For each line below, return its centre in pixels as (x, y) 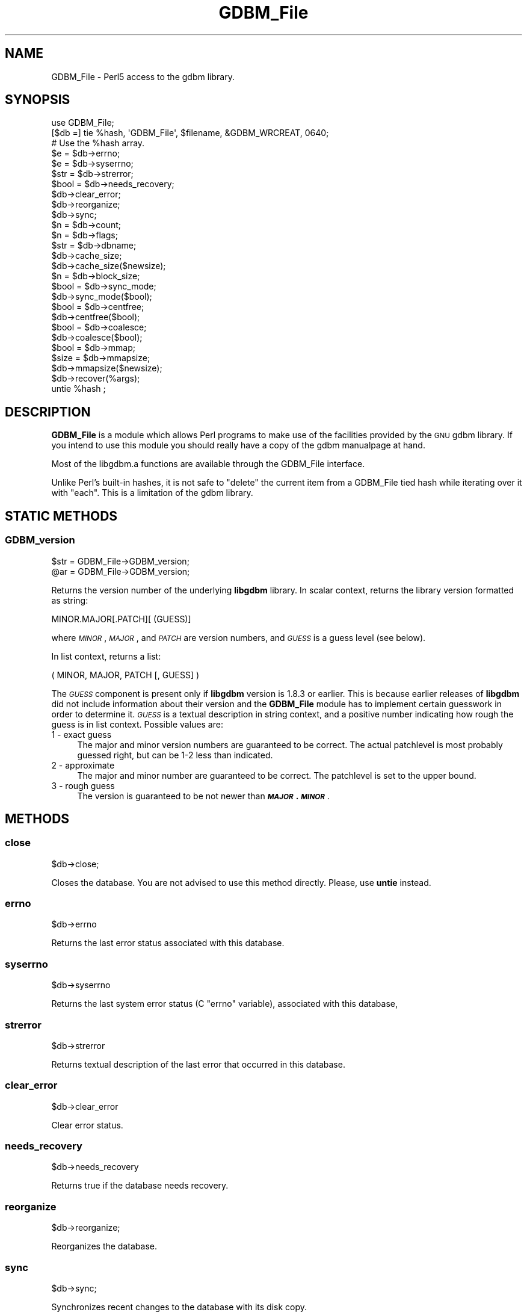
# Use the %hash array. (98, 143)
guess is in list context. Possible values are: (137, 724)
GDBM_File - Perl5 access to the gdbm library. (143, 76)
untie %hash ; (79, 389)
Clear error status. (87, 1125)
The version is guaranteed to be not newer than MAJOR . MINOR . (203, 796)
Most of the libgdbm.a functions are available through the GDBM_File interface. (208, 464)
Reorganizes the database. (104, 1246)
